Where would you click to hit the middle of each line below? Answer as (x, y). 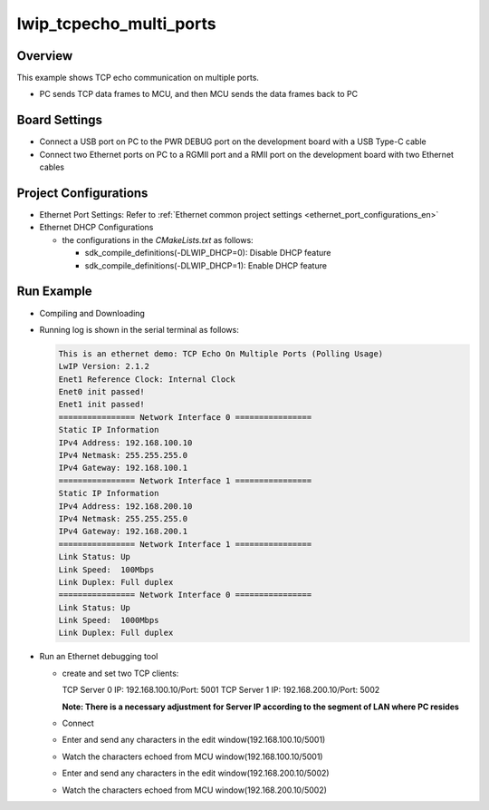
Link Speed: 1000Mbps (109, 620)
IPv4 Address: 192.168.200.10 (125, 506)
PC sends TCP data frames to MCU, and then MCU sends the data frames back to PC (198, 94)
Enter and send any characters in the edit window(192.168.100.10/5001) (194, 740)
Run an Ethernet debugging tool (99, 657)
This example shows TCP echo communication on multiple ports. (138, 78)
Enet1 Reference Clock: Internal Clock (147, 379)
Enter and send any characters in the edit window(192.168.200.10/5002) (196, 773)
